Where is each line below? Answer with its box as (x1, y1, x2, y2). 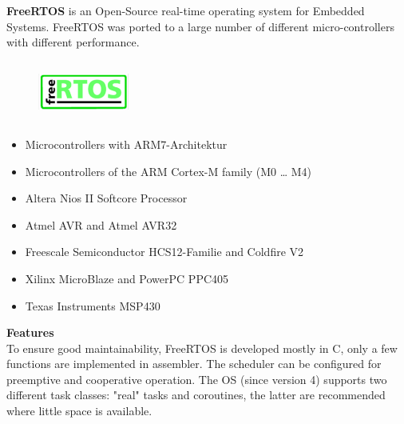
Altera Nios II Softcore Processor (25, 190, 188, 206)
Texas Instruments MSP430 (25, 297, 160, 314)
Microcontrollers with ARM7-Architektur (25, 135, 228, 152)
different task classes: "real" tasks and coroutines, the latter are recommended (6, 386, 386, 403)
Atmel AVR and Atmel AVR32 (25, 216, 177, 233)
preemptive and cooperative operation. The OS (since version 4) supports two (6, 370, 387, 387)
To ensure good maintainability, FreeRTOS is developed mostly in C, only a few (6, 339, 398, 356)
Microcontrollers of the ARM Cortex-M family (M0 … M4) (25, 162, 312, 179)
